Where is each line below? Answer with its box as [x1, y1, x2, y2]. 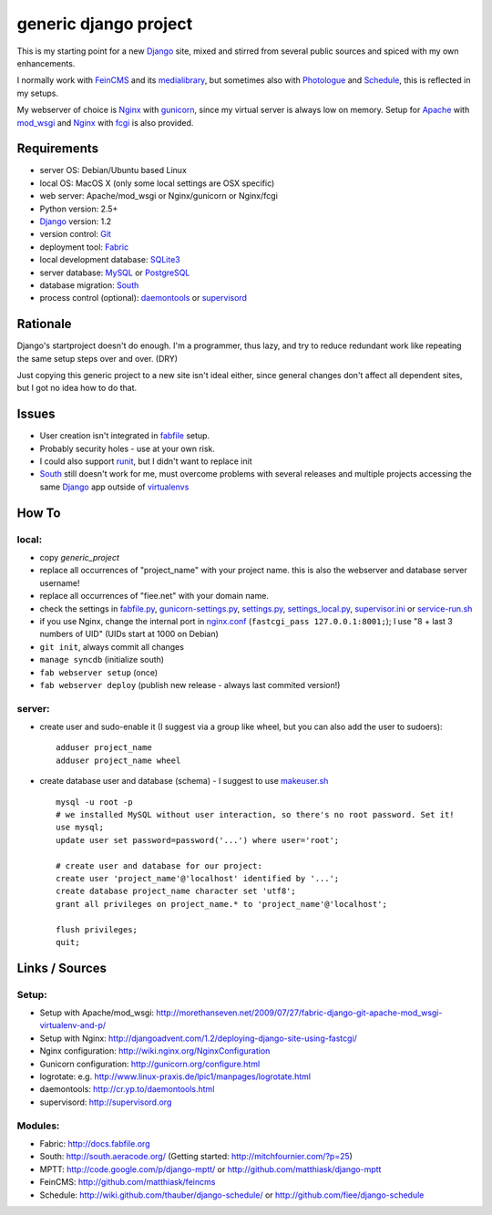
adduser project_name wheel [56, 755, 181, 766]
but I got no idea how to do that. [16, 383, 138, 394]
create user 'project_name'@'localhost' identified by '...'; [56, 873, 340, 883]
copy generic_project [39, 552, 120, 563]
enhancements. [16, 57, 76, 68]
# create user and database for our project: [56, 860, 263, 870]
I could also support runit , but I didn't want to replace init [39, 456, 252, 467]
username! [39, 577, 80, 588]
